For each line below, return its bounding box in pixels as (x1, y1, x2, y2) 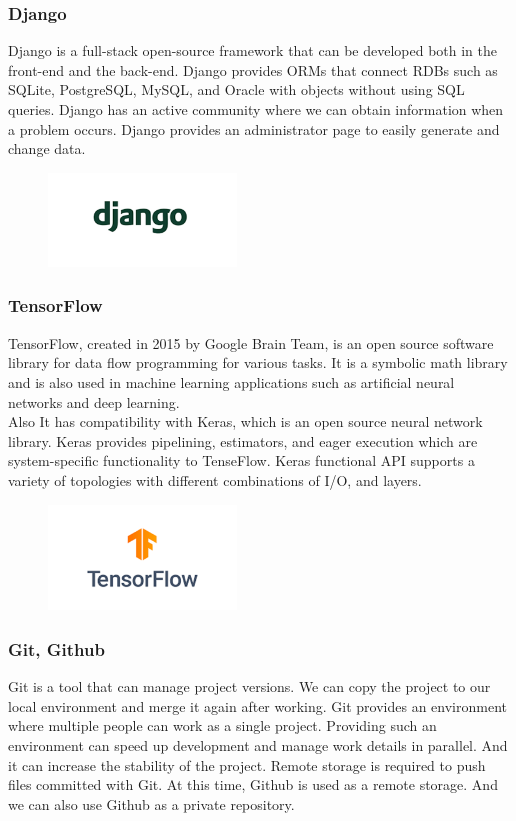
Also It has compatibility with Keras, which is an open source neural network (8, 411, 483, 432)
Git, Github (8, 637, 105, 661)
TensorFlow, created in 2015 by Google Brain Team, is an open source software (8, 332, 494, 353)
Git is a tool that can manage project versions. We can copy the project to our (8, 676, 491, 697)
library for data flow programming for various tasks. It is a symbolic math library (8, 352, 508, 373)
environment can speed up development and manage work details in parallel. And (8, 735, 508, 756)
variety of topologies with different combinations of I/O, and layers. (8, 469, 422, 490)
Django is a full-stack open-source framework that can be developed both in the (8, 40, 497, 61)
